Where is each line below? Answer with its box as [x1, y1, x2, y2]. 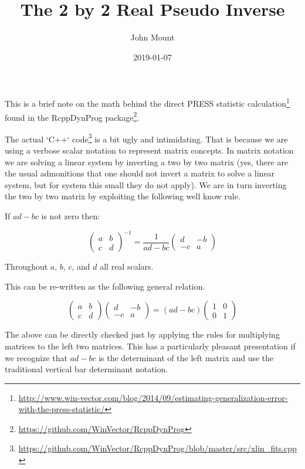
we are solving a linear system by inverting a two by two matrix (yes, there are [5, 155, 289, 168]
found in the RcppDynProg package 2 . [5, 109, 140, 123]
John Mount [130, 31, 175, 43]
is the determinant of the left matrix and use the [99, 351, 274, 363]
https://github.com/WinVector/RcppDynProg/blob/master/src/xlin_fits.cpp [18, 442, 297, 454]
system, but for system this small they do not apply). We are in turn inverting [5, 178, 287, 191]
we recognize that [5, 351, 67, 363]
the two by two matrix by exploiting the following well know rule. [5, 190, 240, 202]
